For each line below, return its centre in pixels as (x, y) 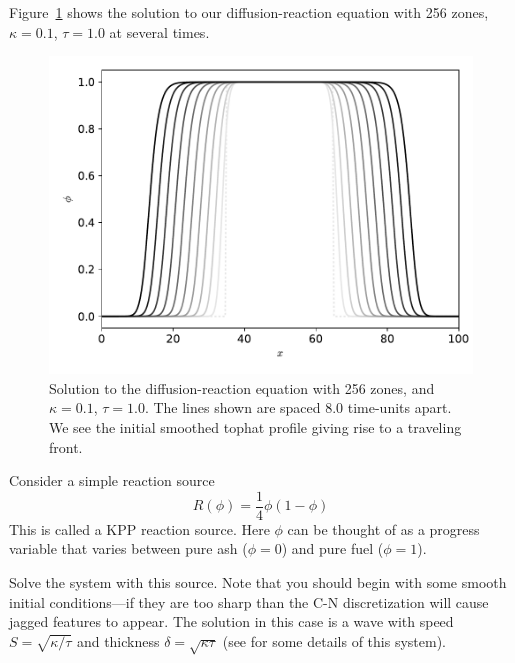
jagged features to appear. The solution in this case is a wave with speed (231, 621)
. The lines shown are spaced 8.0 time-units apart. (298, 407)
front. (66, 446)
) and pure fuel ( (332, 548)
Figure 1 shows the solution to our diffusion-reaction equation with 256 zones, (249, 12)
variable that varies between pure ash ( (128, 548)
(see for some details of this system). (334, 640)
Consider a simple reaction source (112, 480)
